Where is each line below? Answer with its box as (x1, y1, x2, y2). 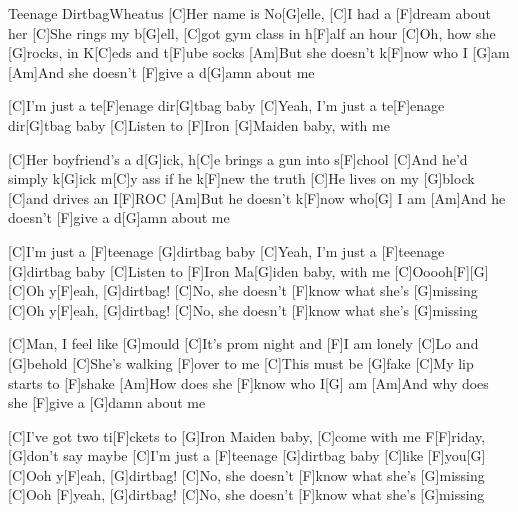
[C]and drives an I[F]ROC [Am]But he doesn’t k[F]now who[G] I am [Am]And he (8, 187, 506, 208)
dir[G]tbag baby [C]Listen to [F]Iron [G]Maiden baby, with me (8, 114, 390, 135)
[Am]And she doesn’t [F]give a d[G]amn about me (8, 61, 315, 82)
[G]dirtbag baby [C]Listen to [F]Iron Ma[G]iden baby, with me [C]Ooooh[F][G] (8, 260, 489, 281)
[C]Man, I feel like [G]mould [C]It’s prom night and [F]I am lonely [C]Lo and (8, 333, 479, 354)
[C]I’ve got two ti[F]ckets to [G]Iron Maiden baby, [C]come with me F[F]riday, (8, 425, 486, 446)
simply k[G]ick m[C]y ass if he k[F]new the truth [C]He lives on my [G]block (8, 168, 475, 189)
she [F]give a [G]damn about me (8, 392, 206, 413)
